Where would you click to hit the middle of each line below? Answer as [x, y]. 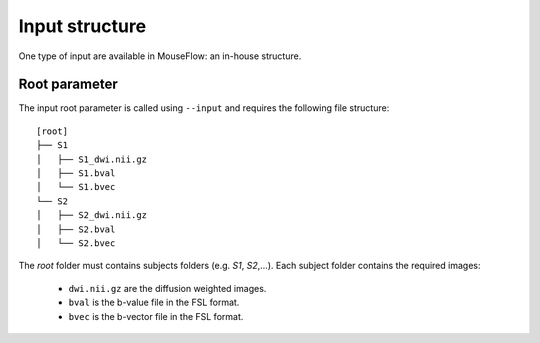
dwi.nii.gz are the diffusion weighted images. [167, 288]
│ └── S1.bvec [76, 187]
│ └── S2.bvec [76, 243]
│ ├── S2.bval [76, 229]
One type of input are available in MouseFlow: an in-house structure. [160, 56]
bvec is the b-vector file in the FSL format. [156, 316]
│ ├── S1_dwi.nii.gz [92, 159]
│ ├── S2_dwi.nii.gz [92, 215]
